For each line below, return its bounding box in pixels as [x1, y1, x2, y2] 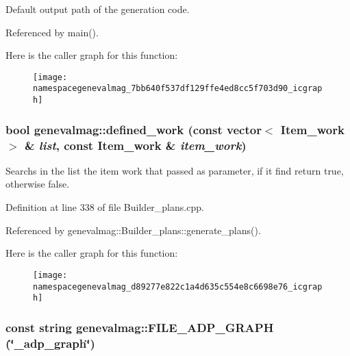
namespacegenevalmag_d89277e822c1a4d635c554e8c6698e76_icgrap [33, 281, 323, 292]
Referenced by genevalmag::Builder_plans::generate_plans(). [5, 222, 261, 237]
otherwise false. [5, 177, 70, 191]
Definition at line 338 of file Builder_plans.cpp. [5, 200, 204, 214]
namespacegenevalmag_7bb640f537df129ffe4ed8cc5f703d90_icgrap [33, 84, 323, 94]
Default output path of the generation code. [5, 2, 190, 16]
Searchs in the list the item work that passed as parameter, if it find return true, [5, 163, 344, 177]
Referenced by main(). [5, 25, 99, 39]
